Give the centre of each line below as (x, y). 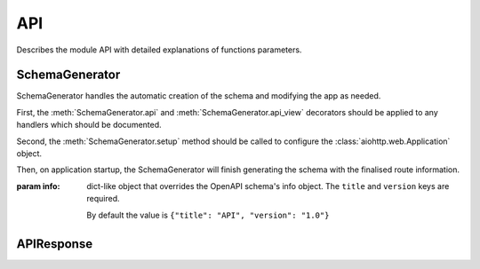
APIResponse (55, 244)
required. (103, 199)
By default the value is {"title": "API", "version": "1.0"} (208, 215)
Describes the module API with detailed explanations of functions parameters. (159, 50)
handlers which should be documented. (89, 125)
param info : (38, 186)
